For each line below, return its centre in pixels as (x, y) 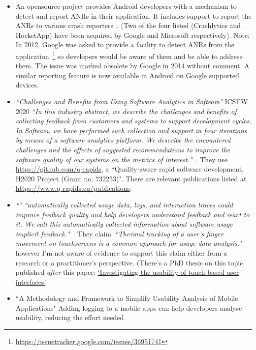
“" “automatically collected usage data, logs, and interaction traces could (124, 204)
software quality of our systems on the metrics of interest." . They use (121, 159)
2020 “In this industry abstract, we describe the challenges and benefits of (126, 111)
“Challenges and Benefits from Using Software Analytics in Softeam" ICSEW (132, 101)
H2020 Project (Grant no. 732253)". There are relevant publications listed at (131, 178)
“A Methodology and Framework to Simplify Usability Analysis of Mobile (127, 298)
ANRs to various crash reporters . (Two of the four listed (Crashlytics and (128, 25)
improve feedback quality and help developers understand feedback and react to (132, 214)
